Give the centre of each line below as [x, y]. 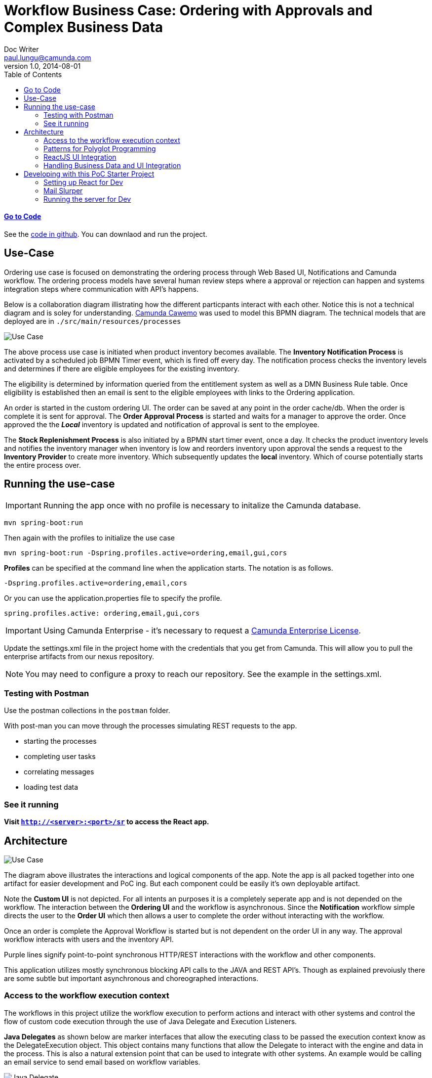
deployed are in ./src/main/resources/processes [93, 321]
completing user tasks [60, 757]
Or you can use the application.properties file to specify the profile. [113, 598]
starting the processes [60, 741]
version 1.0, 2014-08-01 [42, 66]
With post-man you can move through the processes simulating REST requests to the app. [151, 726]
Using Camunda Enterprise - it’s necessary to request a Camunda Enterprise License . [202, 630]
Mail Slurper [63, 190]
